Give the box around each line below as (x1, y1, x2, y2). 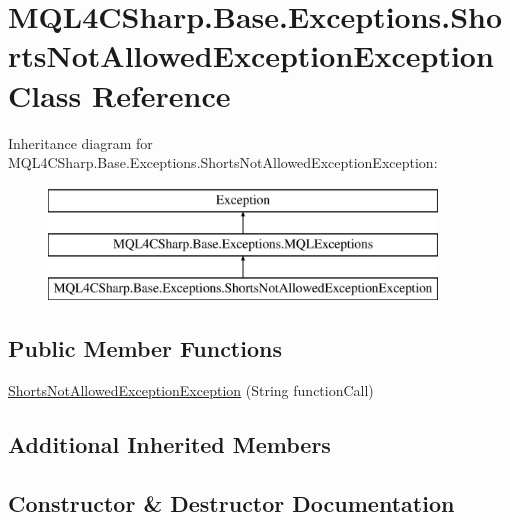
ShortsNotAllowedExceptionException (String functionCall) (8, 379, 374, 400)
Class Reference (8, 74, 231, 115)
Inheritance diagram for (8, 132, 153, 153)
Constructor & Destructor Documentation (8, 487, 455, 518)
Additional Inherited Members (8, 428, 331, 459)
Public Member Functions (8, 333, 282, 364)
